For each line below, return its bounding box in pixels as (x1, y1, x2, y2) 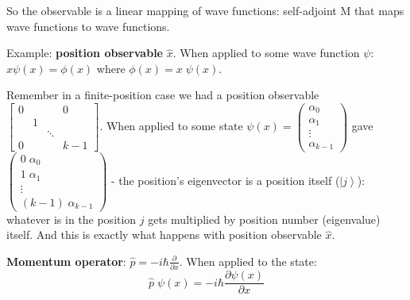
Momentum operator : (6, 252, 126, 269)
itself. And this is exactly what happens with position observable (6, 226, 322, 243)
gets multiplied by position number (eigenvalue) (148, 210, 381, 227)
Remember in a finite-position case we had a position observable (6, 87, 319, 103)
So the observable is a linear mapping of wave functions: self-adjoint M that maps (6, 2, 404, 18)
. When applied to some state (99, 117, 243, 134)
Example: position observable (6, 44, 163, 61)
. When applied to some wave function (172, 44, 360, 61)
